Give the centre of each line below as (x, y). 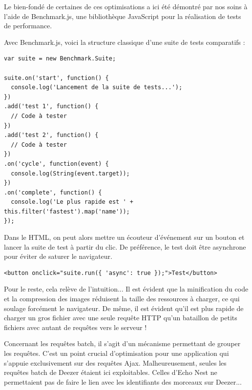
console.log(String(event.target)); (70, 173)
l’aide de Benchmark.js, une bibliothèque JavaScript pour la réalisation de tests (123, 16)
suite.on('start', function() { (56, 78)
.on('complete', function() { (53, 192)
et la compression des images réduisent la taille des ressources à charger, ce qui (122, 299)
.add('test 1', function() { (51, 107)
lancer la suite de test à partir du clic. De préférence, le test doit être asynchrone (125, 246)
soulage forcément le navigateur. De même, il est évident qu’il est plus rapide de (124, 308)
